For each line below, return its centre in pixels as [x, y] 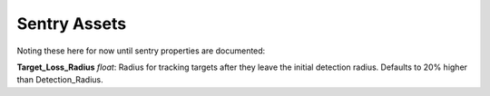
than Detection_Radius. [60, 80]
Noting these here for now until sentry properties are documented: [141, 51]
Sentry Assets [72, 24]
